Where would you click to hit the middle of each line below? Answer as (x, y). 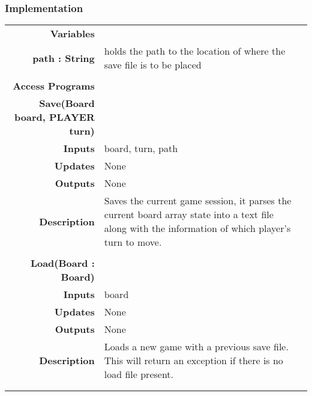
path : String (64, 58)
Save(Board (67, 103)
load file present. (139, 374)
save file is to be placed (153, 65)
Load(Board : (62, 263)
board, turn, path (141, 148)
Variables (72, 34)
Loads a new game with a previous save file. (196, 347)
